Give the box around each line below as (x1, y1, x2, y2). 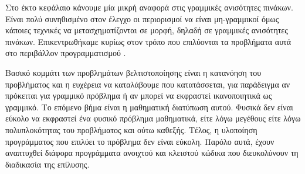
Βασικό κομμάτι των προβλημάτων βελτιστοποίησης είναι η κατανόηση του (5, 66, 262, 78)
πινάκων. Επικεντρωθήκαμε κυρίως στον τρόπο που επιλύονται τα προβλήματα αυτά (5, 35, 292, 47)
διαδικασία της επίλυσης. (5, 158, 90, 170)
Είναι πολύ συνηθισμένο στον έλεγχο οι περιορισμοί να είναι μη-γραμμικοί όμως (5, 12, 279, 25)
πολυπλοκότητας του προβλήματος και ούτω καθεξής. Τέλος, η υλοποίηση (5, 123, 257, 135)
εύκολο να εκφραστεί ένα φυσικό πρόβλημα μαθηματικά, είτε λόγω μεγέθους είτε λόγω (5, 112, 301, 124)
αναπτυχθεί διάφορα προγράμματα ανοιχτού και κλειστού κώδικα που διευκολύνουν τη (5, 147, 299, 159)
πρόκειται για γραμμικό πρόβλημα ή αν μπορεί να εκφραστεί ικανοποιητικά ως (5, 89, 272, 102)
